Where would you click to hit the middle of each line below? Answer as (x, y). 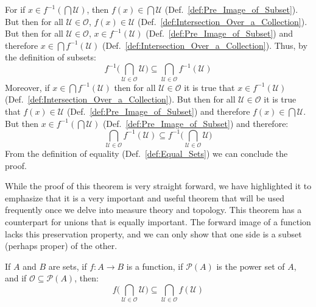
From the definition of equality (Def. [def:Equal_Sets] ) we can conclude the (146, 153)
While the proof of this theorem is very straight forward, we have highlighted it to (158, 186)
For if (15, 9)
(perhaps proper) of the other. (61, 246)
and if (16, 278)
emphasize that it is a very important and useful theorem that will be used (145, 197)
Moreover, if (27, 87)
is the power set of (251, 266)
